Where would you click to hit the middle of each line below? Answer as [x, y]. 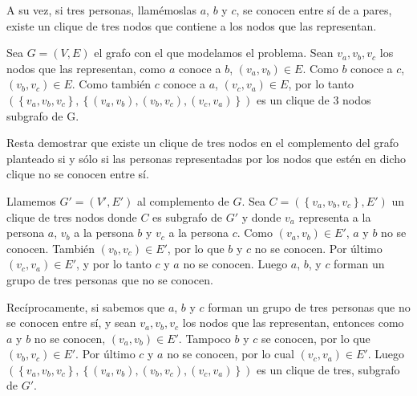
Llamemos [31, 200]
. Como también [111, 84]
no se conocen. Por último [318, 248]
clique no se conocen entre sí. [78, 174]
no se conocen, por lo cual [231, 354]
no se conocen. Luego [235, 264]
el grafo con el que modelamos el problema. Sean [214, 53]
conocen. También [51, 248]
